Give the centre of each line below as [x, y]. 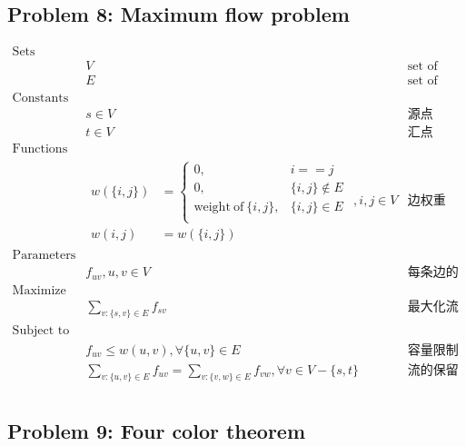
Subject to [41, 330]
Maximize [39, 290]
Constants [40, 99]
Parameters [44, 256]
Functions [40, 149]
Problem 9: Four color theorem [157, 430]
